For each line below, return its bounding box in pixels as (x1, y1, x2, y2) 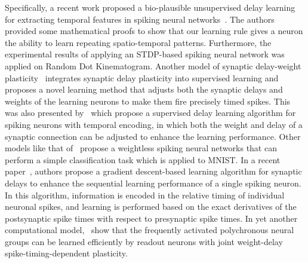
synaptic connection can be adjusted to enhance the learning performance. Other (5, 130, 301, 142)
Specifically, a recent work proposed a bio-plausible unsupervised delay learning (5, 1, 295, 13)
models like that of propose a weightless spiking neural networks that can (5, 142, 277, 154)
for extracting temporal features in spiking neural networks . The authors (5, 13, 275, 25)
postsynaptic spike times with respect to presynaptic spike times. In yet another (5, 212, 298, 224)
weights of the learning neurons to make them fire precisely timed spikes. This (5, 94, 291, 107)
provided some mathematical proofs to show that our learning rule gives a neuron (5, 25, 303, 37)
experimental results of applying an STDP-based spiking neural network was (5, 48, 285, 60)
